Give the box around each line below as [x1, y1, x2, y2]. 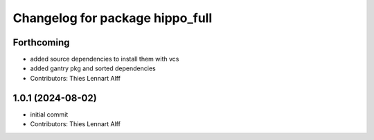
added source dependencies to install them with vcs [30, 55, 179, 63]
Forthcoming [12, 37, 70, 48]
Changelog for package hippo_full [12, 10, 213, 26]
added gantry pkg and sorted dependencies [30, 64, 156, 72]
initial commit [30, 110, 69, 119]
